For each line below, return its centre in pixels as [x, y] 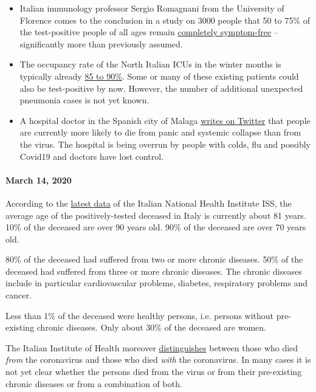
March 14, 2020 [39, 180]
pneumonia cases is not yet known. [84, 100]
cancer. [19, 295]
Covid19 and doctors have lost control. [92, 156]
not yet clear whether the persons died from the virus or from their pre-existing [154, 372]
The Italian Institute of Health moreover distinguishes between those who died [152, 347]
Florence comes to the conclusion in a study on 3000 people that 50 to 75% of [165, 20]
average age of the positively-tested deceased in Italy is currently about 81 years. [156, 215]
